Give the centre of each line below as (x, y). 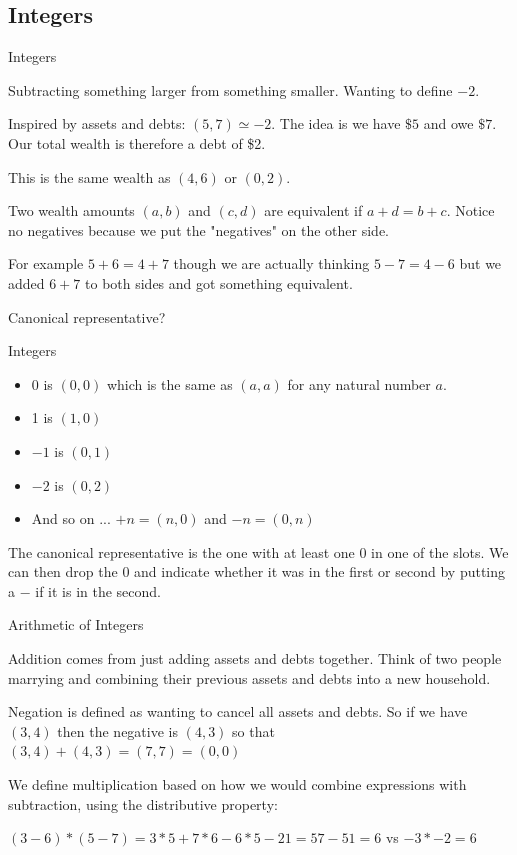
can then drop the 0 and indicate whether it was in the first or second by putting (257, 571)
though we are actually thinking (271, 263)
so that (253, 730)
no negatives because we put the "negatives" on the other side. (198, 229)
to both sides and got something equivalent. (219, 282)
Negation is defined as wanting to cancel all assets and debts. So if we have (238, 711)
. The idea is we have (336, 123)
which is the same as (169, 383)
